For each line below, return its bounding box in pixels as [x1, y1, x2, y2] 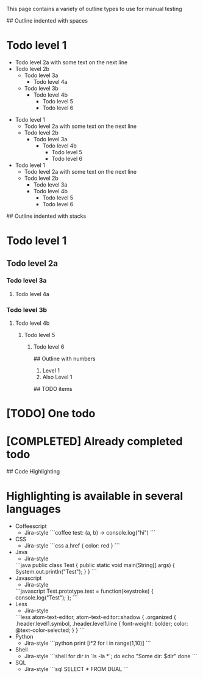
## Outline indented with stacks [6, 212, 87, 220]
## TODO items [33, 385, 73, 393]
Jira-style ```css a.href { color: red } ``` [24, 542, 120, 549]
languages [6, 502, 61, 516]
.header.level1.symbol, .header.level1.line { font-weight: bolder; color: [15, 620, 188, 628]
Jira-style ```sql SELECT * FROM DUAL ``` [24, 666, 129, 673]
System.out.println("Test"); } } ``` [15, 568, 97, 576]
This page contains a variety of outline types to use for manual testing [6, 6, 182, 12]
